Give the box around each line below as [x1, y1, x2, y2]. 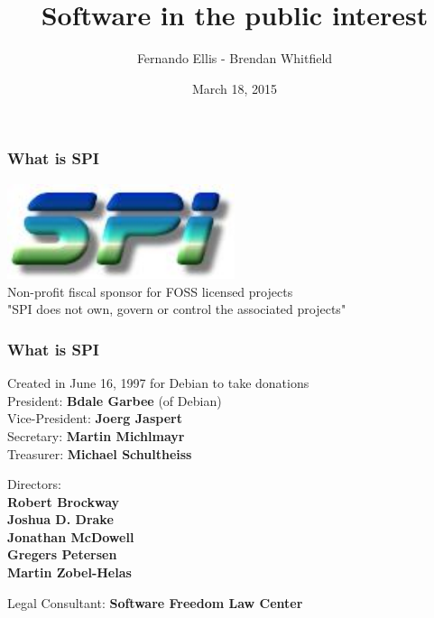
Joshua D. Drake [7, 510, 114, 529]
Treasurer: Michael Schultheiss [7, 444, 192, 463]
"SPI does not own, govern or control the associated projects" [7, 300, 346, 318]
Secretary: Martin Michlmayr [7, 426, 185, 445]
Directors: [7, 475, 61, 493]
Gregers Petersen [7, 545, 117, 564]
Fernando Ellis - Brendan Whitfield [136, 49, 333, 68]
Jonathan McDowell [7, 527, 134, 546]
